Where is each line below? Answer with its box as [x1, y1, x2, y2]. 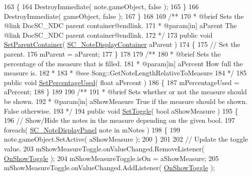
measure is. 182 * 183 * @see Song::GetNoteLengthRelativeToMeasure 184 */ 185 [4, 68, 247, 78]
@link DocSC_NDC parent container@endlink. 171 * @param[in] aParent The [4, 20, 237, 30]
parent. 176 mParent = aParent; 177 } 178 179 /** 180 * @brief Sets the [4, 48, 221, 59]
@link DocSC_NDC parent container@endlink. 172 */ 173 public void [4, 29, 213, 40]
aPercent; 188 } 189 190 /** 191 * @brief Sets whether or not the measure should [4, 87, 247, 97]
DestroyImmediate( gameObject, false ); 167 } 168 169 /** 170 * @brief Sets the [4, 11, 244, 21]
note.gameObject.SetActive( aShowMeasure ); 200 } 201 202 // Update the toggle [4, 134, 248, 144]
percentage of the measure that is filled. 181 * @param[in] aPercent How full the [4, 58, 243, 68]
